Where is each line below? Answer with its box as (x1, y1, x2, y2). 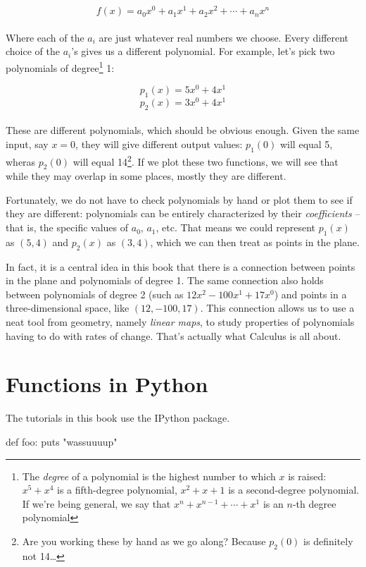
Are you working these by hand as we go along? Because (22, 533, 266, 548)
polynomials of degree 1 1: (6, 58, 115, 75)
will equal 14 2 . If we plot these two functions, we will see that (72, 152, 339, 169)
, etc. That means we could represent (156, 220, 315, 235)
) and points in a (274, 286, 347, 301)
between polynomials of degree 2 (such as (6, 286, 184, 301)
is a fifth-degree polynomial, (56, 482, 177, 497)
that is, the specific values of (6, 220, 129, 235)
